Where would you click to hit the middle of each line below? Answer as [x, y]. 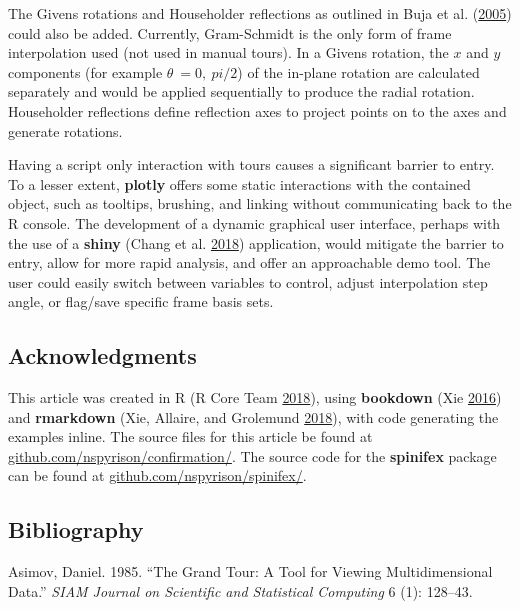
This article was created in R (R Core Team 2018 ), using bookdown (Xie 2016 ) [255, 397]
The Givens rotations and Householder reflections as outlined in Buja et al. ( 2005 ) [260, 13]
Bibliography [76, 529]
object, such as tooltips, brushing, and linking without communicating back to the [260, 203]
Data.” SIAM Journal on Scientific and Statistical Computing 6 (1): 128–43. [240, 590]
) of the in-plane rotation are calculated [358, 71]
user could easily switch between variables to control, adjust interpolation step [248, 281]
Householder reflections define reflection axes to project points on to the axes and [257, 110]
